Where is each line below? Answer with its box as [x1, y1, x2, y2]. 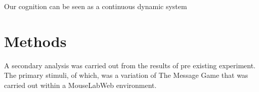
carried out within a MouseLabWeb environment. [4, 79, 157, 90]
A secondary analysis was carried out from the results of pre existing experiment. [4, 60, 256, 70]
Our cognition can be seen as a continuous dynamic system [4, 1, 187, 11]
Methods [4, 30, 67, 51]
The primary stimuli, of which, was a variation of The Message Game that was [4, 70, 248, 80]
